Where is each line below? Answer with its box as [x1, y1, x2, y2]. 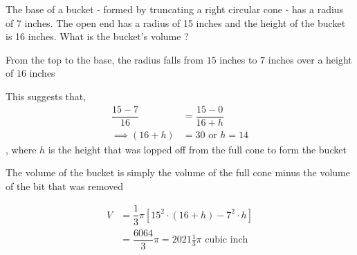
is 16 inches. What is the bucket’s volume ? [6, 29, 189, 44]
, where [6, 142, 37, 156]
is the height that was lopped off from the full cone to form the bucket [48, 142, 347, 156]
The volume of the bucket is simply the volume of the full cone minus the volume [6, 165, 350, 180]
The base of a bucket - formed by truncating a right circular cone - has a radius [6, 2, 344, 16]
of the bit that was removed [6, 178, 124, 193]
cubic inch [205, 235, 248, 245]
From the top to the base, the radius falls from [6, 52, 203, 66]
